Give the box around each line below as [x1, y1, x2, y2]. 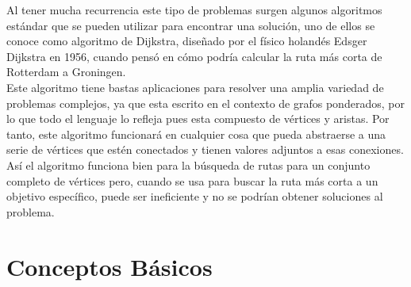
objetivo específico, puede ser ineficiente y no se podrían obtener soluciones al [6, 188, 383, 205]
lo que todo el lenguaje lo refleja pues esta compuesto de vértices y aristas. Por [6, 110, 390, 127]
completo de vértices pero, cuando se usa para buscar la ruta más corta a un [6, 172, 378, 189]
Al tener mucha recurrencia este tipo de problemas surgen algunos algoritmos [6, 2, 382, 17]
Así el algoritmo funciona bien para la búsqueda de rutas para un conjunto [6, 156, 371, 173]
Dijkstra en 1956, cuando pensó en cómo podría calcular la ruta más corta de [6, 48, 382, 64]
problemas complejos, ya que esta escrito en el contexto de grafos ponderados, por [6, 94, 405, 111]
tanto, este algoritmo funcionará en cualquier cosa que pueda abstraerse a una [6, 125, 386, 142]
